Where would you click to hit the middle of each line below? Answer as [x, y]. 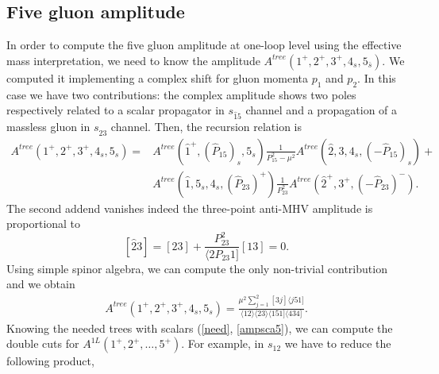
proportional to [44, 224]
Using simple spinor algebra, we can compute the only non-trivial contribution [197, 268]
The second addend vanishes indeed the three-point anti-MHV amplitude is [190, 208]
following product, [50, 361]
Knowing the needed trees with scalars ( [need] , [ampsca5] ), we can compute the [200, 328]
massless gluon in [48, 126]
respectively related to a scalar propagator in [116, 110]
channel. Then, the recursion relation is [206, 126]
